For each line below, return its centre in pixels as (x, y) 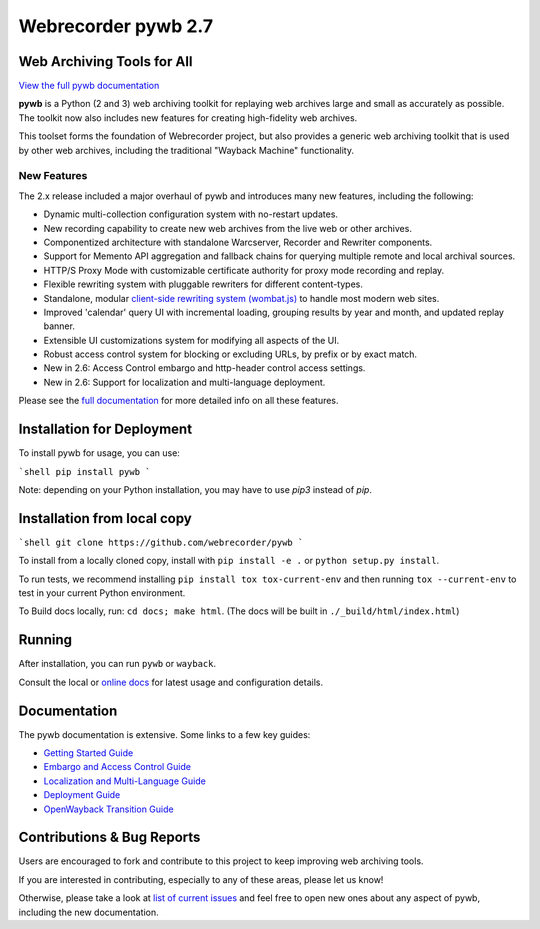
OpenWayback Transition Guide (108, 809)
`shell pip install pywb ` (84, 471)
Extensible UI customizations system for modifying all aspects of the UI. (191, 340)
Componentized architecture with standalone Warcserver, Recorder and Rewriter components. (238, 242)
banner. (59, 326)
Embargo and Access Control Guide (117, 767)
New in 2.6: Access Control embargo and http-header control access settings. (204, 368)
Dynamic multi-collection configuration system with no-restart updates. (191, 214)
